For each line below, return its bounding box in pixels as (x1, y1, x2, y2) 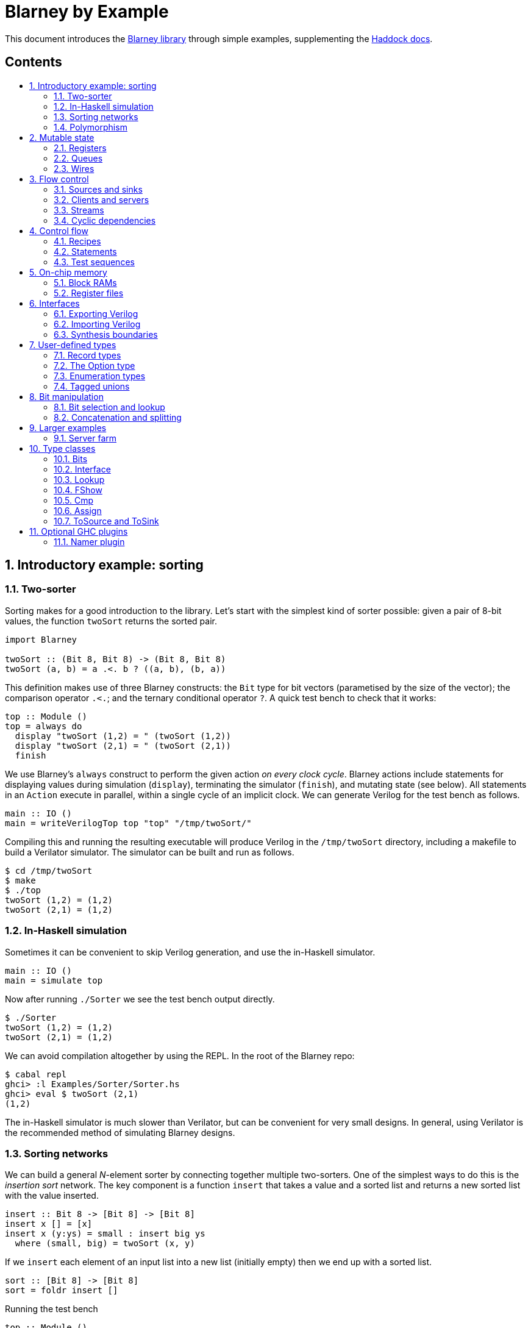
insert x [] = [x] (5, 1219, 93, 1229)
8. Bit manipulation (29, 391, 104, 402)
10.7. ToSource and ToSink (54, 515, 159, 526)
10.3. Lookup (54, 474, 105, 485)
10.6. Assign (54, 505, 102, 516)
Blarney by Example (5, 1, 169, 22)
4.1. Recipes (54, 235, 101, 246)
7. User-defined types (29, 339, 116, 350)
